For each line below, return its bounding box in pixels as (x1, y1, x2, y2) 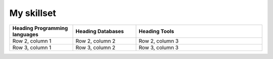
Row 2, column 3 (139, 37, 179, 44)
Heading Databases (75, 27, 124, 34)
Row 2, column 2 (75, 37, 116, 44)
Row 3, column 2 (75, 44, 116, 51)
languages (12, 30, 39, 37)
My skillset (9, 7, 57, 18)
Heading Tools (139, 27, 174, 34)
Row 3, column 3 (139, 44, 179, 51)
